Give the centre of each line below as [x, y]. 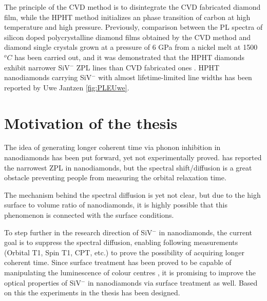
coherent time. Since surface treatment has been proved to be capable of [118, 262]
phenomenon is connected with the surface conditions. [89, 215]
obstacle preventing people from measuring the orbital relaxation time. [115, 177]
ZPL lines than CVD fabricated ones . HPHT [148, 67]
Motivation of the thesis [91, 123]
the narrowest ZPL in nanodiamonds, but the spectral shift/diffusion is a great [128, 167]
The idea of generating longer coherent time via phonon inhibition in [112, 147]
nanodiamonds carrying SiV [48, 77]
